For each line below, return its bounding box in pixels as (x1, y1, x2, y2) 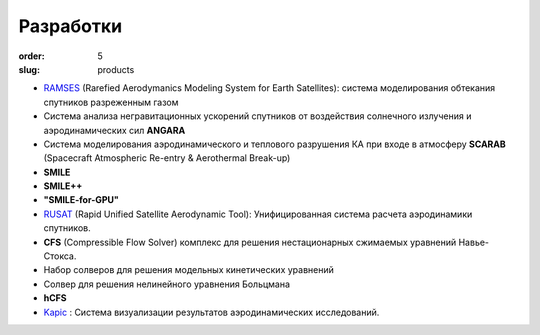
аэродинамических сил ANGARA (43, 124, 186, 136)
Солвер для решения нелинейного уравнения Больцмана (43, 278, 290, 290)
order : (18, 50, 45, 62)
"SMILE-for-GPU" (43, 194, 119, 206)
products (97, 63, 135, 75)
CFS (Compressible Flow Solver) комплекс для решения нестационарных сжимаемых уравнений (43, 236, 457, 248)
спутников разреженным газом (43, 96, 179, 108)
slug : (18, 63, 40, 75)
